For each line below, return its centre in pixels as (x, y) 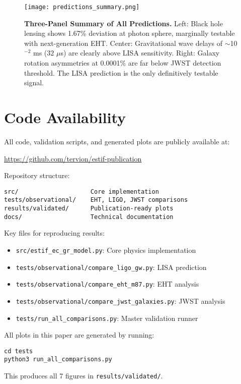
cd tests (19, 351)
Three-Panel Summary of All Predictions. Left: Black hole (124, 23)
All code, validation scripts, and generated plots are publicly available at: (117, 141)
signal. (34, 83)
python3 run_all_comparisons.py (58, 360)
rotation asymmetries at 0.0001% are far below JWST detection (123, 63)
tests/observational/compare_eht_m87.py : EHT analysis (107, 284)
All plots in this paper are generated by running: (79, 335)
